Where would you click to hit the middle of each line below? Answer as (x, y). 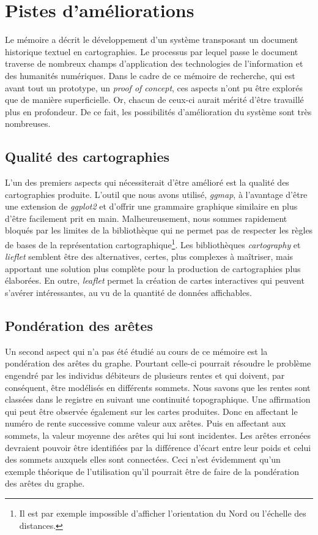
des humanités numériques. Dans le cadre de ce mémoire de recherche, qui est (150, 75)
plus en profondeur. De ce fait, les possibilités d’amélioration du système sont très (158, 111)
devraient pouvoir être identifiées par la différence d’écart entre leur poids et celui (158, 447)
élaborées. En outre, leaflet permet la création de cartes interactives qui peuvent (155, 280)
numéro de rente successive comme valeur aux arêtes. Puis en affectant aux (146, 423)
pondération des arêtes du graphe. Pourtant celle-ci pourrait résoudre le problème (158, 363)
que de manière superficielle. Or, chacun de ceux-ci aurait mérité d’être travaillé (154, 100)
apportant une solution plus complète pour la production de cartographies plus (153, 268)
